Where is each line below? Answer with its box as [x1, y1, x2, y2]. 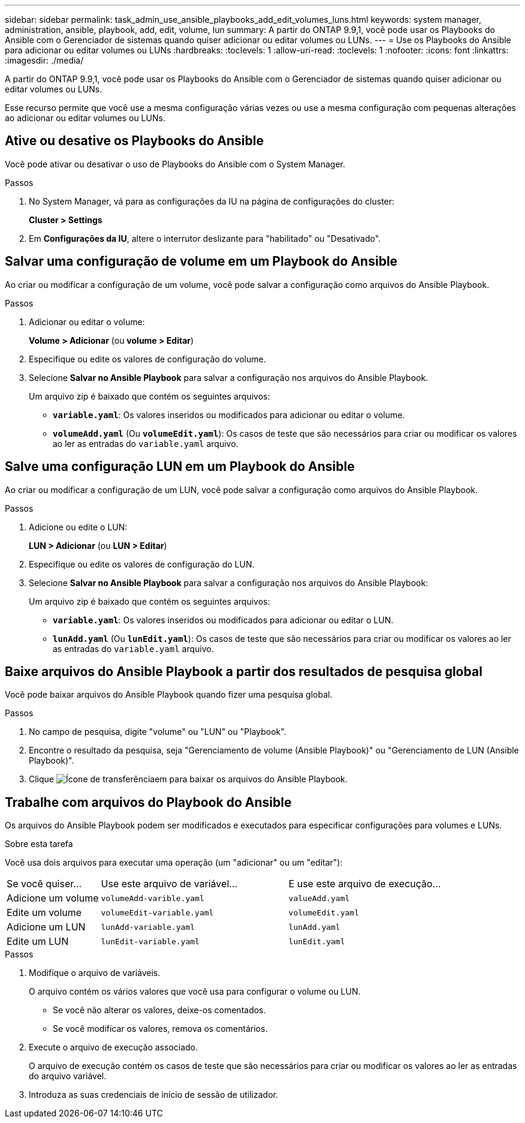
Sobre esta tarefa [5, 839, 73, 849]
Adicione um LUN [7, 921, 86, 933]
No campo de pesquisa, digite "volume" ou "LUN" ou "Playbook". [29, 726, 286, 737]
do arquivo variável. [29, 1071, 107, 1082]
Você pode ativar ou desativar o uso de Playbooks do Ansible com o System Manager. [5, 158, 345, 169]
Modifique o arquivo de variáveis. [29, 968, 161, 978]
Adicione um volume [7, 892, 99, 905]
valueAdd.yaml [288, 893, 350, 903]
